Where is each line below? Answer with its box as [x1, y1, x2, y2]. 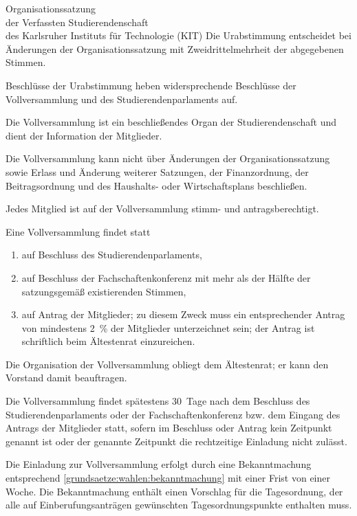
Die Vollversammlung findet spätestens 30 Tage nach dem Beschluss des [6, 394, 310, 408]
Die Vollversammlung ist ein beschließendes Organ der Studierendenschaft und [6, 115, 337, 129]
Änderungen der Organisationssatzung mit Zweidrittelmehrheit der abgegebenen [6, 41, 344, 56]
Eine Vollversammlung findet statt [6, 224, 151, 238]
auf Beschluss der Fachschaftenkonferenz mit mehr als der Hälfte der [21, 270, 311, 284]
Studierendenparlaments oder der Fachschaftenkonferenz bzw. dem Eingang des [6, 407, 340, 421]
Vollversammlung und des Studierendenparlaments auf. [6, 91, 238, 106]
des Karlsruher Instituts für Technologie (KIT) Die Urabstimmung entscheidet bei [6, 28, 351, 43]
